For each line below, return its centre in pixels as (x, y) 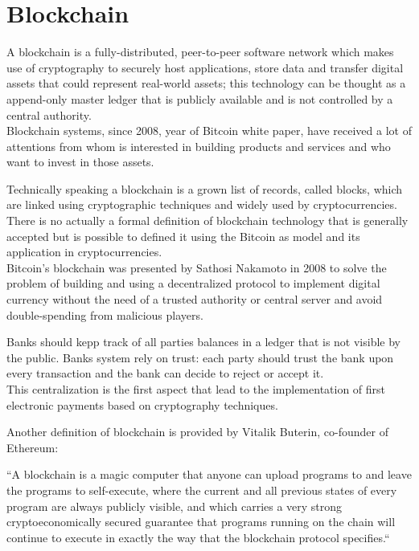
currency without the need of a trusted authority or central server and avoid (195, 299)
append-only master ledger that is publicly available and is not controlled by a (200, 98)
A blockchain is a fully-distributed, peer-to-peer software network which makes (200, 52)
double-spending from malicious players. (105, 314)
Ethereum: (33, 447)
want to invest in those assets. (80, 162)
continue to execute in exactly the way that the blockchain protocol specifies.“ (198, 537)
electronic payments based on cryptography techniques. (142, 404)
